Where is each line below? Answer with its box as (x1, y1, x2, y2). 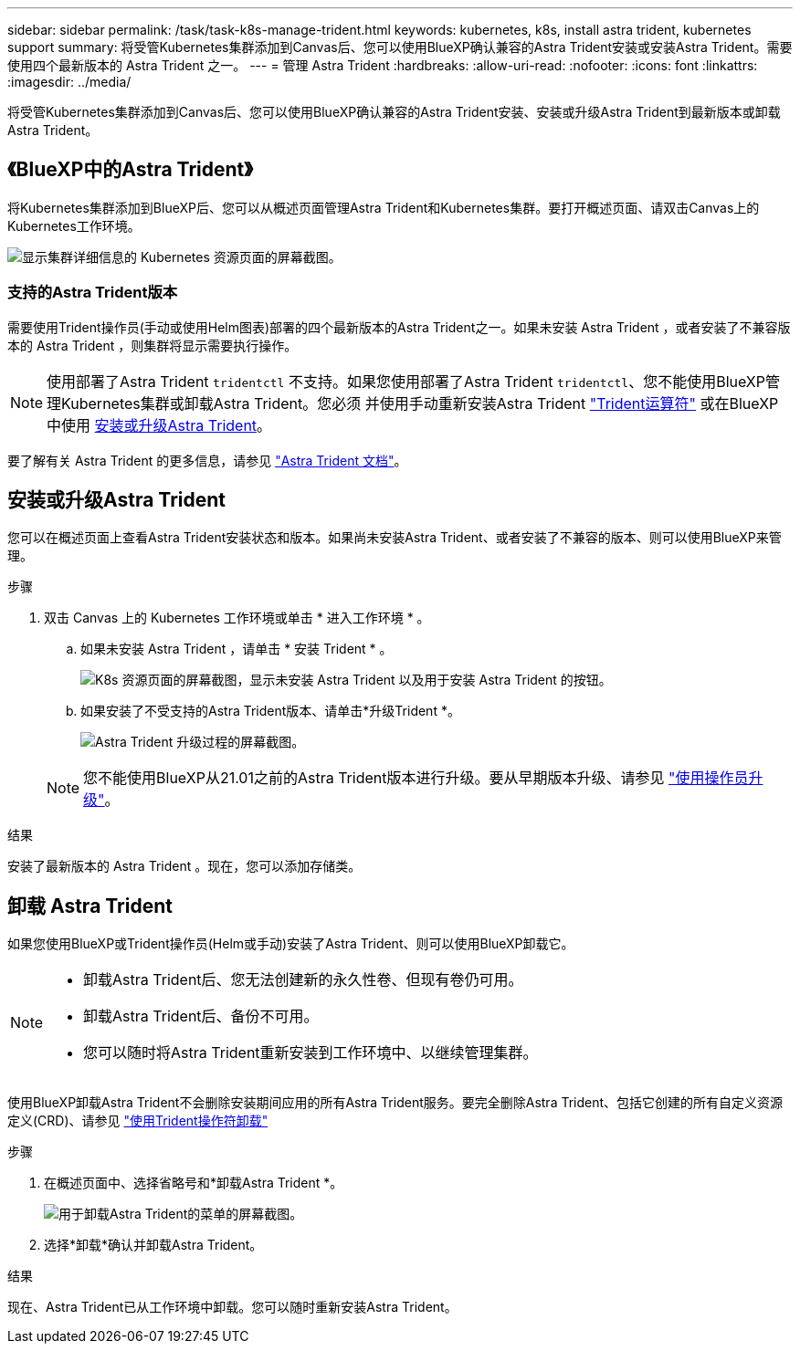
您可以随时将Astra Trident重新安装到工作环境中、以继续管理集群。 (83, 1043, 538, 1063)
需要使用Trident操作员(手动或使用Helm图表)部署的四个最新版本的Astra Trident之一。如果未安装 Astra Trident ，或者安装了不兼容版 (7, 319, 791, 335)
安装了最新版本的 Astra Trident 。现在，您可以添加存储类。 (7, 858, 362, 874)
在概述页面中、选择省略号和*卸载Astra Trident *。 (44, 1175, 343, 1191)
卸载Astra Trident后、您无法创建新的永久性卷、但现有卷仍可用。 (83, 970, 523, 990)
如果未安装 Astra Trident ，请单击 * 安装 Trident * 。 (80, 641, 393, 657)
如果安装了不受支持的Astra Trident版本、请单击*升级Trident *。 (80, 703, 460, 719)
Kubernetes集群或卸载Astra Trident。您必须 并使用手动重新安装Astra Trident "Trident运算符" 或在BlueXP (61, 393, 779, 413)
